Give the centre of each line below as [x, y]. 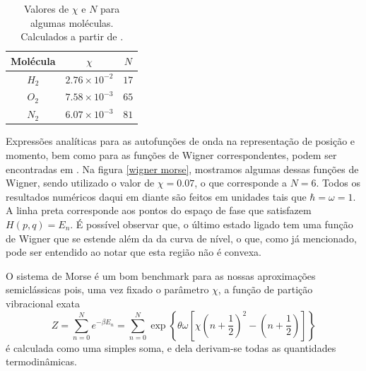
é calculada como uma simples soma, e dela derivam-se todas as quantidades [171, 347]
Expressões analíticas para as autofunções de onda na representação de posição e [181, 141]
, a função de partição [265, 289]
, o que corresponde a [241, 183]
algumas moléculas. [72, 22]
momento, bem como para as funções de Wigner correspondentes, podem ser [171, 155]
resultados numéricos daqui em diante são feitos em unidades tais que [156, 196]
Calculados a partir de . [72, 36]
